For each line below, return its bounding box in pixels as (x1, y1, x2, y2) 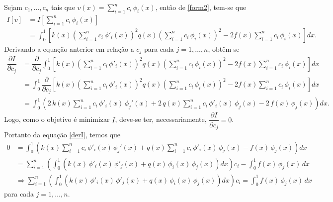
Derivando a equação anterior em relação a (4, 43, 134, 54)
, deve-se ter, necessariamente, (115, 114, 207, 124)
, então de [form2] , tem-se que (155, 2, 247, 12)
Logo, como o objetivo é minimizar (4, 114, 110, 124)
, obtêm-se (208, 43, 240, 54)
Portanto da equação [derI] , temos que (4, 129, 121, 139)
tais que (51, 2, 75, 12)
